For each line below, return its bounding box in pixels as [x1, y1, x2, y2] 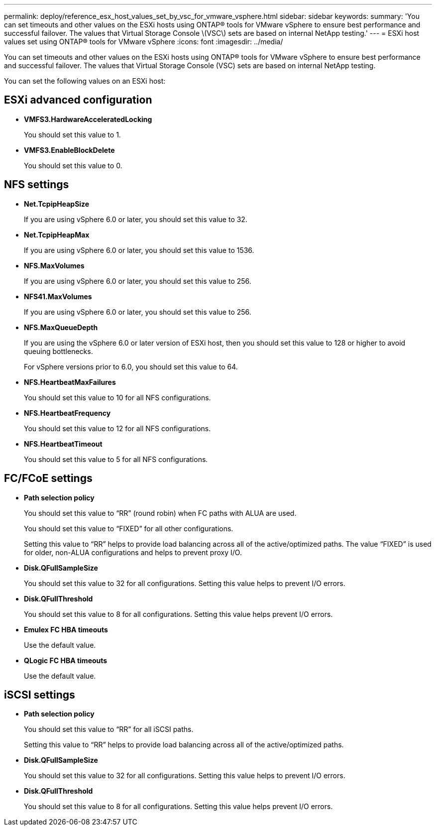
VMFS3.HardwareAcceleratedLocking [24, 115, 152, 123]
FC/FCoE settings [4, 472, 93, 485]
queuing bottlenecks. [24, 347, 93, 356]
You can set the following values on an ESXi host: [4, 77, 166, 85]
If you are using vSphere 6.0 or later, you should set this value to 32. [24, 215, 247, 224]
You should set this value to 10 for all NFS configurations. [24, 393, 211, 402]
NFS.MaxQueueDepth [24, 323, 98, 332]
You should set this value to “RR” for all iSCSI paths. [24, 725, 194, 734]
